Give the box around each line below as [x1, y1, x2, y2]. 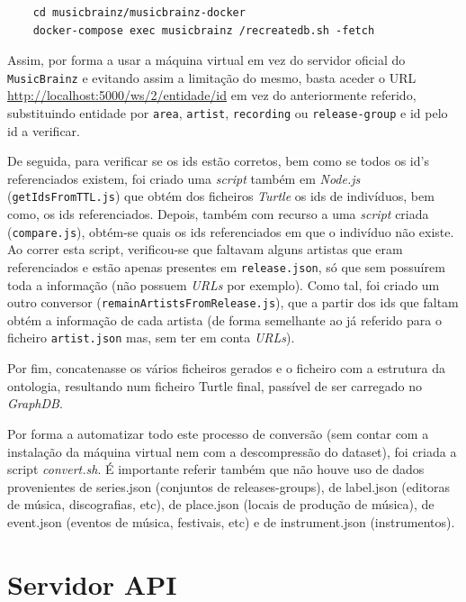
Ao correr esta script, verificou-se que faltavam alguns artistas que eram [7, 240, 403, 259]
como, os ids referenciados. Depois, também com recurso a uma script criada [7, 205, 429, 223]
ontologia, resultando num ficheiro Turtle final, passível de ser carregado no [7, 376, 423, 395]
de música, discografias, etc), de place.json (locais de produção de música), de [7, 495, 435, 514]
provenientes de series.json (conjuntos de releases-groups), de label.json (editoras [7, 477, 451, 496]
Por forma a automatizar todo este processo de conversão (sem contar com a [7, 424, 429, 442]
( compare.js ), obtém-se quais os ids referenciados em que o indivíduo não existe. [7, 222, 454, 241]
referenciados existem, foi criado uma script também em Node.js [7, 169, 361, 187]
